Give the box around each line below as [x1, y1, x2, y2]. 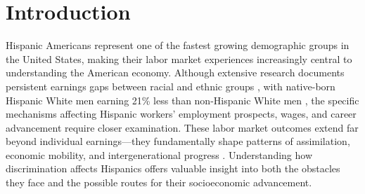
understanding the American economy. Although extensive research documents [6, 65, 345, 80]
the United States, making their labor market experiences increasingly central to [6, 51, 352, 66]
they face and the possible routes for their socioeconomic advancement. [6, 175, 312, 190]
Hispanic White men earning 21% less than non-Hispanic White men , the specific [6, 92, 359, 107]
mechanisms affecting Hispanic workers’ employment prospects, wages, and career [6, 106, 357, 121]
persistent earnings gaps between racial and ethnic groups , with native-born [6, 78, 335, 93]
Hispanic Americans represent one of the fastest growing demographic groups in [6, 38, 350, 53]
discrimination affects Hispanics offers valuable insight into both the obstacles [6, 161, 340, 176]
